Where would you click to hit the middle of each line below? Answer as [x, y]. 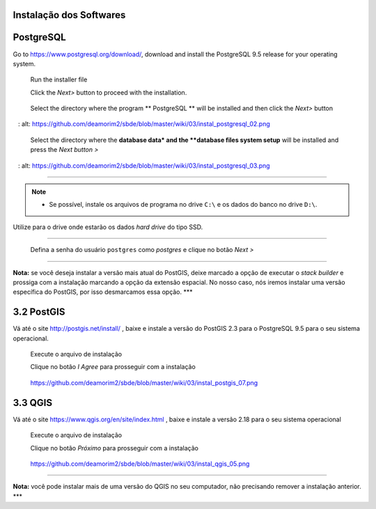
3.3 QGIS [32, 403]
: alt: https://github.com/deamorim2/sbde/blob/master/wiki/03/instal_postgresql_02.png [144, 124]
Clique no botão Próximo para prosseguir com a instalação [114, 448]
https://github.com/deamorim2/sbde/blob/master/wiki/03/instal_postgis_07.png [144, 382]
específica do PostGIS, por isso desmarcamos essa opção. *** [103, 292]
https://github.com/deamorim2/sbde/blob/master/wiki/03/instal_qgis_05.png [140, 464]
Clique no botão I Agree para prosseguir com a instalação [113, 367]
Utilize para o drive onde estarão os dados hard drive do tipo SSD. [108, 227]
